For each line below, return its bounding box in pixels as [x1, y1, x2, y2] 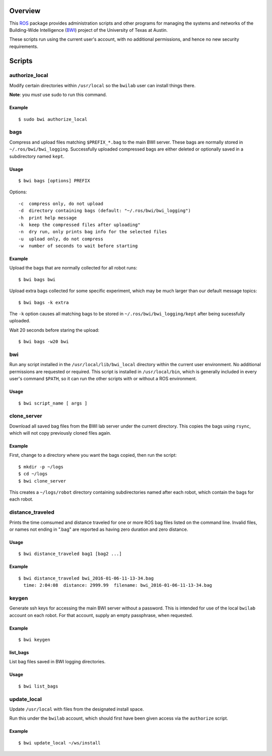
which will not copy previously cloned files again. [9, 430, 111, 436]
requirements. [9, 43, 39, 49]
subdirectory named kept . [9, 153, 65, 159]
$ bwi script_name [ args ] [18, 400, 88, 406]
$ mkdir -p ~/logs [18, 464, 64, 469]
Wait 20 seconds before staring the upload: [9, 327, 100, 333]
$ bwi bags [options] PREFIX [18, 178, 90, 183]
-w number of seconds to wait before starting [18, 243, 138, 249]
